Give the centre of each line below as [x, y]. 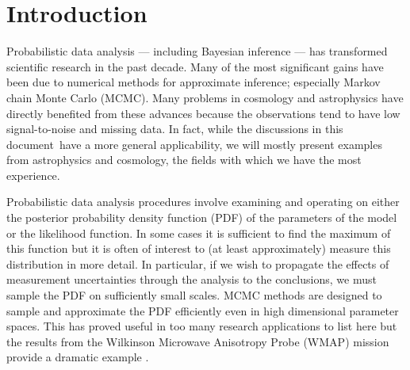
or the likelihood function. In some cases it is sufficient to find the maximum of [199, 233]
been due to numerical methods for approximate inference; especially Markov [194, 82]
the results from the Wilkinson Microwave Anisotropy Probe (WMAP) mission [198, 341]
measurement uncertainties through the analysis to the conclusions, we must [192, 279]
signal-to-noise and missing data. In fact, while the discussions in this [175, 129]
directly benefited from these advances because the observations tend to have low [203, 113]
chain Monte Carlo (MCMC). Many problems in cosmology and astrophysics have [205, 97]
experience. [33, 175]
